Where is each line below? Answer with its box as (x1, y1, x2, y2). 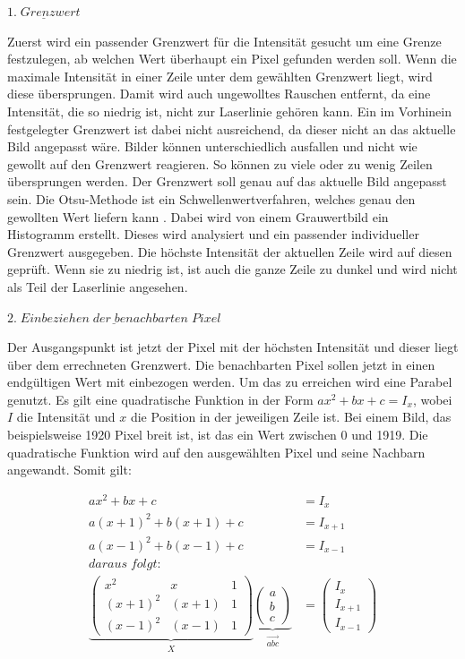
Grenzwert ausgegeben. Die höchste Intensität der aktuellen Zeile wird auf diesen (7, 242, 452, 261)
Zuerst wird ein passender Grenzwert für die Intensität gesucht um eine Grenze (7, 31, 442, 50)
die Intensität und (16, 407, 116, 426)
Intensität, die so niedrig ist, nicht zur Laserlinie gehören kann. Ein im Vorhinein (7, 101, 452, 120)
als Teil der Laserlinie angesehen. (7, 277, 188, 295)
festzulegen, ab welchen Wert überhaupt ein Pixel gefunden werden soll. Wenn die (7, 49, 457, 68)
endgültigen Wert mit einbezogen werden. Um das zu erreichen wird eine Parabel (7, 372, 452, 391)
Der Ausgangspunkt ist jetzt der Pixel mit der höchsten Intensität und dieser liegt (7, 338, 459, 356)
